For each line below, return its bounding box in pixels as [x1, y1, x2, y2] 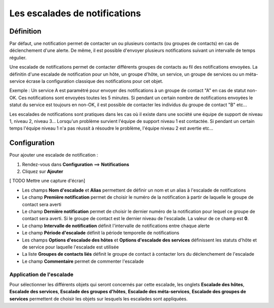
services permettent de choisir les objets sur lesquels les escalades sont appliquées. [9, 295, 188, 302]
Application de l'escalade [9, 271, 74, 278]
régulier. [9, 54, 27, 60]
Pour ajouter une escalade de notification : [9, 152, 98, 158]
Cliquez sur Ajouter [22, 168, 63, 175]
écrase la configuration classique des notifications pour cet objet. [26, 78, 163, 84]
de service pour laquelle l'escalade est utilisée [22, 244, 119, 250]
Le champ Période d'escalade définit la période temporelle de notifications [22, 230, 180, 236]
